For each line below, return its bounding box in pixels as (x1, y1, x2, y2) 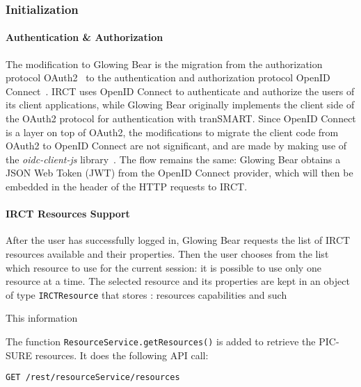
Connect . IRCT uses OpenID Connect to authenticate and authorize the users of (6, 83, 355, 98)
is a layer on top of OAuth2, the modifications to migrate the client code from (6, 124, 339, 139)
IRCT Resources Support (6, 206, 130, 221)
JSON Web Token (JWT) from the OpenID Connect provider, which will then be (6, 165, 353, 180)
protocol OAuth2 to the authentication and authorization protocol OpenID (6, 70, 330, 85)
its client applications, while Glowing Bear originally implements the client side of (6, 97, 355, 112)
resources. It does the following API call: (35, 347, 209, 362)
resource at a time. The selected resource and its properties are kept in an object (6, 274, 350, 288)
